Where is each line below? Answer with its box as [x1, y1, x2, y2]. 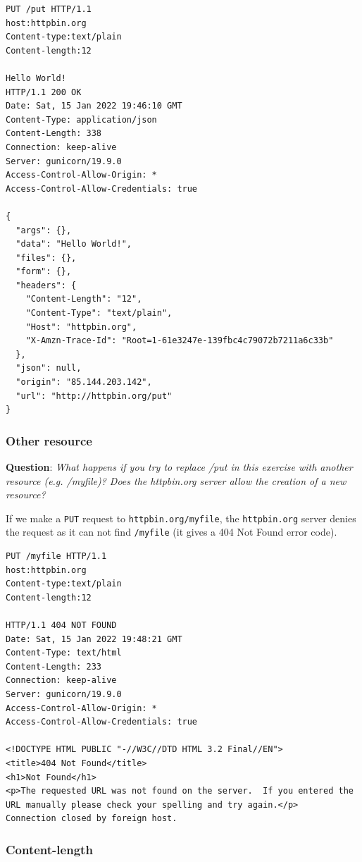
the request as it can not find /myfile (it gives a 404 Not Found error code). [6, 524, 337, 539]
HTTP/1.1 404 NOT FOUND [6, 620, 117, 631]
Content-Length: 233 [6, 661, 102, 672]
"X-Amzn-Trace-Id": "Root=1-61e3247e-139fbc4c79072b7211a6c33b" [25, 335, 334, 346]
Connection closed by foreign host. [6, 813, 177, 824]
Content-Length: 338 [6, 128, 102, 139]
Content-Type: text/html [6, 648, 122, 658]
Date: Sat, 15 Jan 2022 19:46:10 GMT [6, 101, 182, 111]
